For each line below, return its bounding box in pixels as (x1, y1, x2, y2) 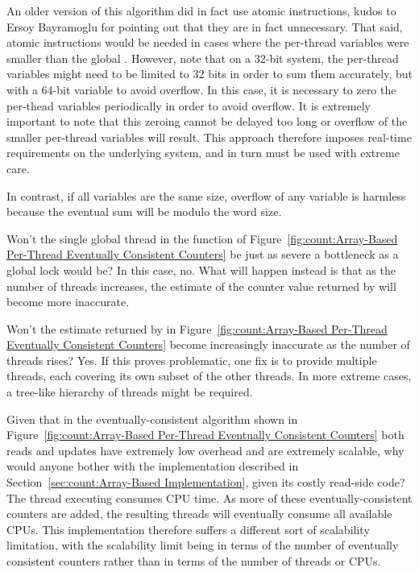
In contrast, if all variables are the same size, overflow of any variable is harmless (6, 187, 406, 204)
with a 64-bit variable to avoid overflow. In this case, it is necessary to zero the (6, 81, 396, 97)
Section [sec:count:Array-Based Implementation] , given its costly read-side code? (6, 474, 405, 491)
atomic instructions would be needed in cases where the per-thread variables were (6, 34, 409, 51)
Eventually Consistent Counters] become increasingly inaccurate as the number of (6, 336, 410, 353)
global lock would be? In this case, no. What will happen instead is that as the (6, 261, 396, 278)
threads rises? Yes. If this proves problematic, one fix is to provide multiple (6, 351, 377, 368)
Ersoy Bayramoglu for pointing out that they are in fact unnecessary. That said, (6, 18, 403, 35)
